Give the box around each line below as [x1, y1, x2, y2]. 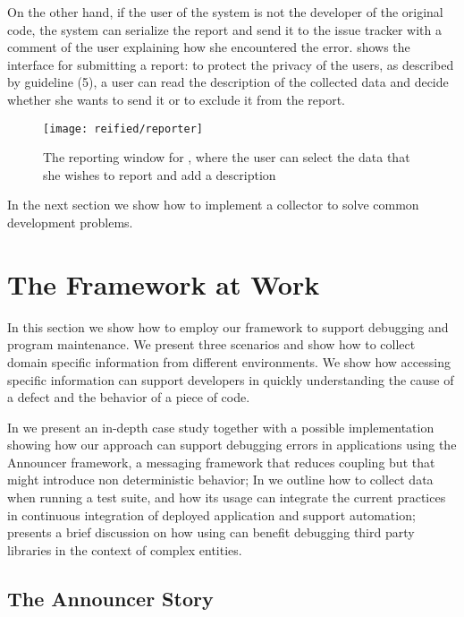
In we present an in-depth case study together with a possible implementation [7, 417, 434, 436]
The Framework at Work [7, 265, 320, 302]
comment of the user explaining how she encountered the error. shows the [7, 38, 410, 56]
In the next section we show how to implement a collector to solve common [7, 195, 419, 214]
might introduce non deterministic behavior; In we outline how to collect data [7, 470, 434, 489]
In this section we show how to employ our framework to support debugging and [7, 317, 449, 336]
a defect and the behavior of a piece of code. [7, 388, 250, 407]
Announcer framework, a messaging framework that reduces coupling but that [7, 452, 435, 471]
